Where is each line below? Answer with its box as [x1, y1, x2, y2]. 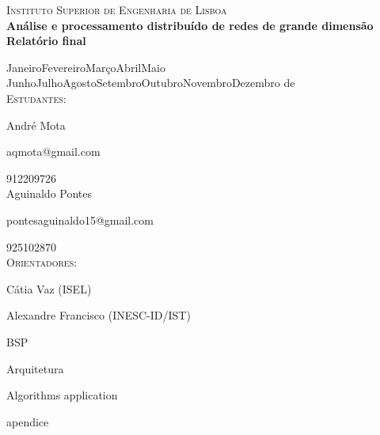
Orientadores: [6, 254, 78, 270]
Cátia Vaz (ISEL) [6, 280, 92, 297]
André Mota [6, 116, 66, 133]
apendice [6, 413, 49, 429]
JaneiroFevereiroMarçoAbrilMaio [6, 59, 165, 75]
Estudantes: [6, 89, 66, 106]
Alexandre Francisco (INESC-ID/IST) [6, 307, 191, 323]
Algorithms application [6, 387, 118, 403]
